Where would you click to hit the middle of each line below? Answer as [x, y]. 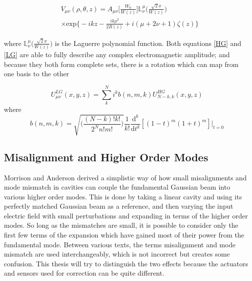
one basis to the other [37, 74]
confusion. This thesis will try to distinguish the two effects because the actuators [126, 263]
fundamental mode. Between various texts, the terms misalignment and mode [120, 244]
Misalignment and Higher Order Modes [106, 157]
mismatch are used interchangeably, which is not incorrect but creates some [117, 254]
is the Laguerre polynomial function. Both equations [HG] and [148, 43]
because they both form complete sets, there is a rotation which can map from [121, 64]
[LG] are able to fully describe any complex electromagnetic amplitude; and [117, 54]
